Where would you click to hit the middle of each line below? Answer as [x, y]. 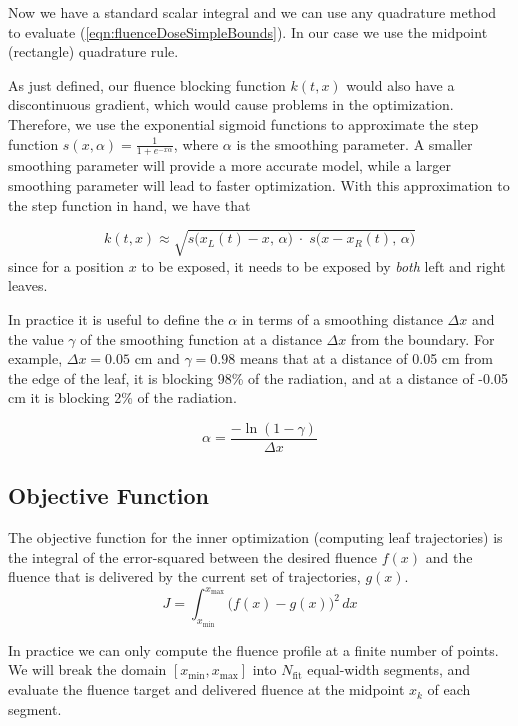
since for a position [66, 265]
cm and [157, 358]
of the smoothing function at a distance [201, 338]
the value [36, 338]
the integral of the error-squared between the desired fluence [193, 556]
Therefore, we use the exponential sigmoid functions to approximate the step [243, 123]
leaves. [28, 285]
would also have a [400, 84]
